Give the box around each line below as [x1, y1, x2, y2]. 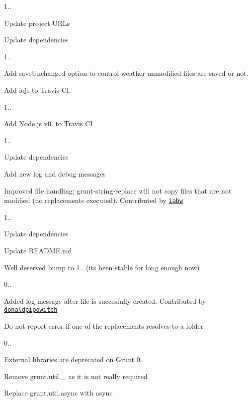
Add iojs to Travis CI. [4, 84, 71, 95]
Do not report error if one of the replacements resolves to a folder [4, 321, 204, 331]
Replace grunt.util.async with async [4, 388, 113, 398]
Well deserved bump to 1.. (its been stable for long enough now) [4, 262, 200, 272]
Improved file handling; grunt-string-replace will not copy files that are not [4, 185, 232, 196]
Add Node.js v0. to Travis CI [4, 118, 93, 129]
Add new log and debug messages [4, 168, 106, 179]
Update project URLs [4, 17, 70, 28]
